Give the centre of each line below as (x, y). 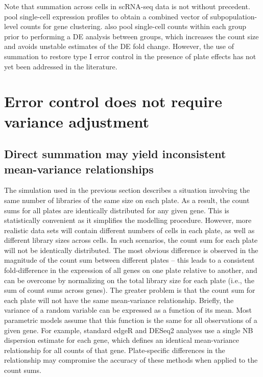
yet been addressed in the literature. (61, 66)
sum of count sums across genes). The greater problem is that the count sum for (130, 290)
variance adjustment (77, 121)
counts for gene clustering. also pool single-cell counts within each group (133, 26)
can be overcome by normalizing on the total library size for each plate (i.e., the (129, 280)
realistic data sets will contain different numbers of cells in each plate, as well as (129, 230)
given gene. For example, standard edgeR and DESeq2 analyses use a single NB (129, 330)
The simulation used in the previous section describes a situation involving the (127, 190)
